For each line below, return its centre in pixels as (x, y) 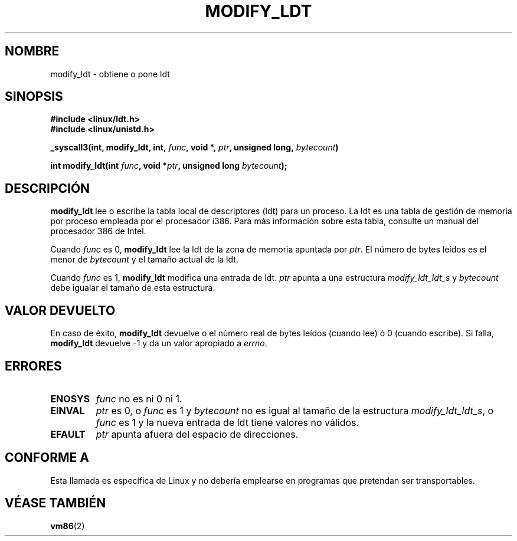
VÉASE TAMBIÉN (55, 503)
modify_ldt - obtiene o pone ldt (110, 74)
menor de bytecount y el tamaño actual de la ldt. (144, 260)
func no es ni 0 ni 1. (139, 399)
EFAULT (68, 434)
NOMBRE (32, 51)
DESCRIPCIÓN (48, 188)
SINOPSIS (34, 97)
